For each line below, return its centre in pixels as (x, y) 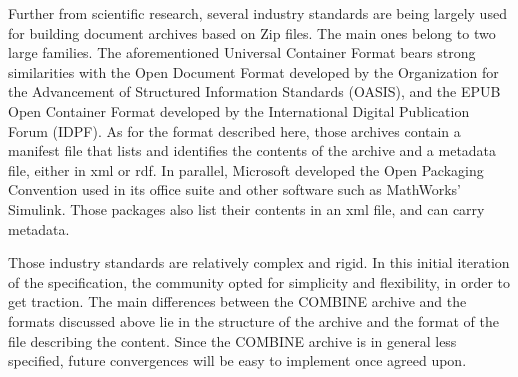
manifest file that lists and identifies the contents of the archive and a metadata (252, 150)
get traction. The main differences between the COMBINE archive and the (237, 301)
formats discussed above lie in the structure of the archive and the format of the (253, 320)
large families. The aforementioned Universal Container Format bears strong (242, 52)
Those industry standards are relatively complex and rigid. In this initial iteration (259, 262)
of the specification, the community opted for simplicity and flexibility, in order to (259, 281)
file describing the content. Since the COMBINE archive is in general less (232, 340)
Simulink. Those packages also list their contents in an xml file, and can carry (246, 208)
